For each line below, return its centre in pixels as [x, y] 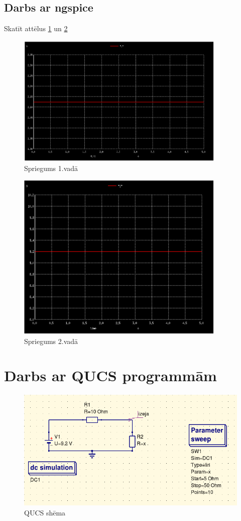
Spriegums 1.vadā [51, 168]
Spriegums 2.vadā [51, 341]
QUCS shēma [45, 512]
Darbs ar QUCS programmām [110, 375]
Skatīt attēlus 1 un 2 [36, 28]
